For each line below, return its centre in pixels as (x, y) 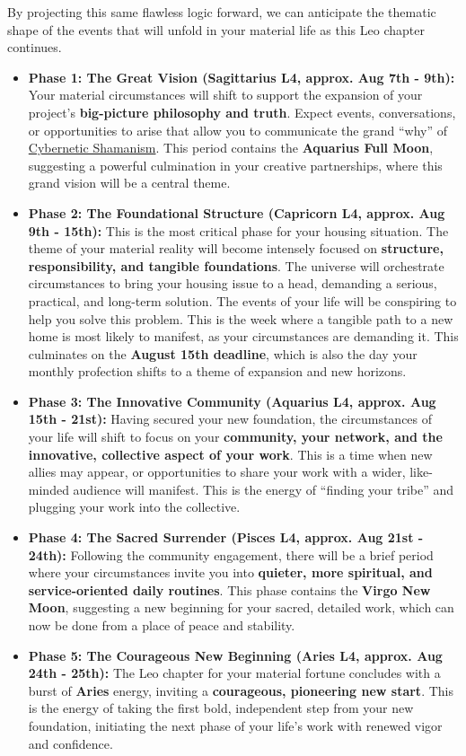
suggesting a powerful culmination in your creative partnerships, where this (235, 165)
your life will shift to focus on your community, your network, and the (235, 437)
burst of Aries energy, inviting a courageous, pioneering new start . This (241, 690)
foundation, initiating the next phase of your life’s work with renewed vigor (235, 725)
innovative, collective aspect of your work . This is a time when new (230, 454)
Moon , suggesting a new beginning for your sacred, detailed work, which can (241, 607)
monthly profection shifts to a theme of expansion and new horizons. (217, 371)
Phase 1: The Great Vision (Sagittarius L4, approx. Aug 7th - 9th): (242, 77)
